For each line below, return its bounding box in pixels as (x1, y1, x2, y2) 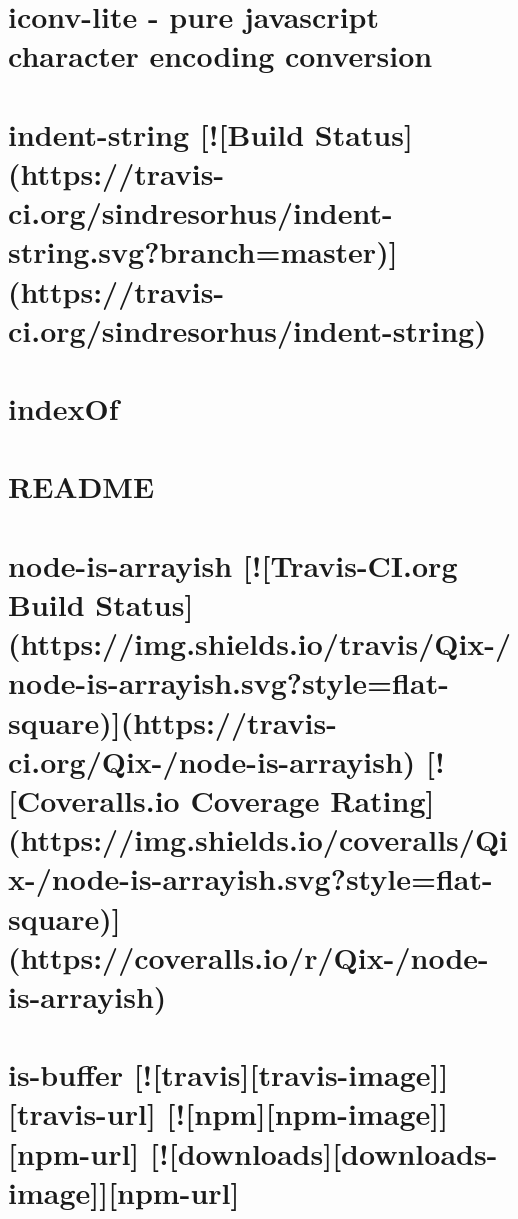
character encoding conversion (8, 35, 433, 76)
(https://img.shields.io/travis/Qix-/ (8, 623, 512, 664)
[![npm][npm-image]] (166, 1093, 449, 1134)
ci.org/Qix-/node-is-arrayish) (8, 740, 416, 781)
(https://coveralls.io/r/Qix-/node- (8, 936, 489, 977)
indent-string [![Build (8, 113, 305, 154)
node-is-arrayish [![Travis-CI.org (8, 544, 458, 585)
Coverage (190, 779, 320, 820)
